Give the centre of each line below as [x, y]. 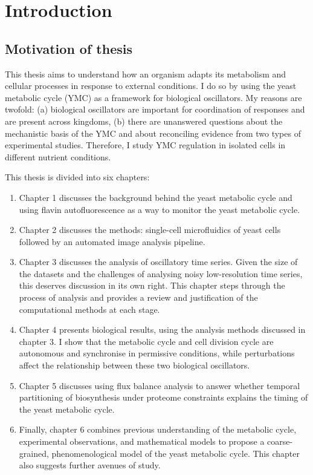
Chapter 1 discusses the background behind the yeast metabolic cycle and [156, 197]
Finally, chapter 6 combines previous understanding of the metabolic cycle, [158, 429]
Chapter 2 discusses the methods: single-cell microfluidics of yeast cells [150, 230]
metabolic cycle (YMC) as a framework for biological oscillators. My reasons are [153, 97]
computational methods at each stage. [89, 309]
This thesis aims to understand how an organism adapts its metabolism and [146, 74]
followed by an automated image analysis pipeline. [112, 241]
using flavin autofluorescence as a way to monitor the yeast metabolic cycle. [160, 209]
